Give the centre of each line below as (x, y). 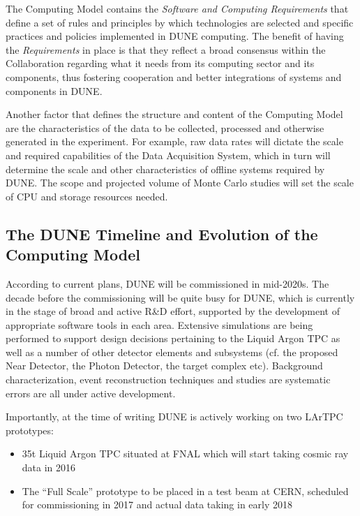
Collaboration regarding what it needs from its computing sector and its (160, 63)
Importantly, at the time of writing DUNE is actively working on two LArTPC (174, 417)
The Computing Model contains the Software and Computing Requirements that (177, 8)
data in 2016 (49, 467)
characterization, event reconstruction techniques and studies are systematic (168, 379)
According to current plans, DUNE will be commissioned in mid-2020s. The (167, 283)
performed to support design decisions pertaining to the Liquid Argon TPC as (173, 338)
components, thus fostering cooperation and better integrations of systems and (174, 76)
